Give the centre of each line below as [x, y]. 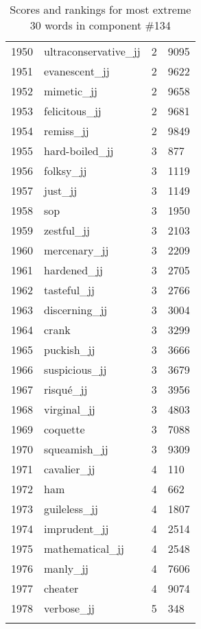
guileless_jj [71, 509]
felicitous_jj [73, 111]
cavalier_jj [70, 469]
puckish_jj [70, 349]
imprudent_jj [76, 529]
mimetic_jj [71, 91]
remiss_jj [67, 131]
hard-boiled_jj [79, 151]
